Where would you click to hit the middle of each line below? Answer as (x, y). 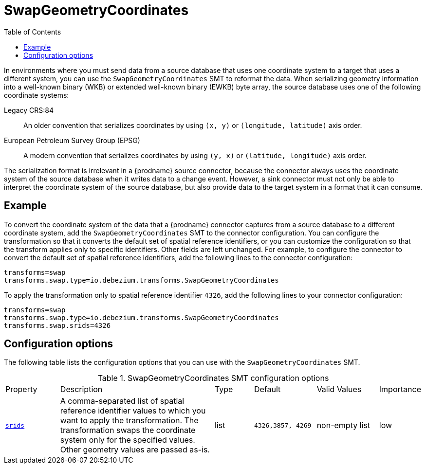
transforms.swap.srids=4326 (57, 325)
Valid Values (339, 389)
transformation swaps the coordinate (128, 430)
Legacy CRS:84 (29, 110)
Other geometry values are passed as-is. (135, 450)
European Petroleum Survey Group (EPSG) (72, 140)
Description (81, 389)
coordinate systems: (37, 95)
